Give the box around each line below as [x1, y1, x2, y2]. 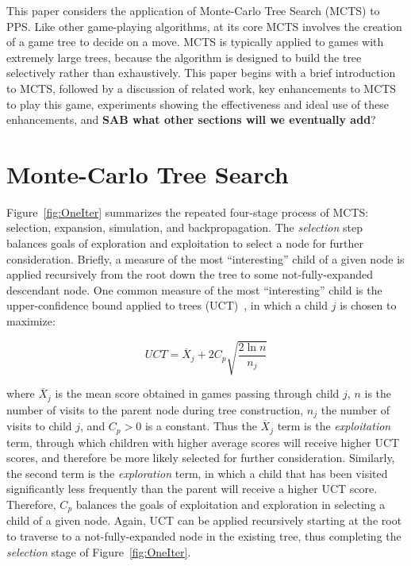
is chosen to [340, 297, 397, 314]
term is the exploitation [277, 418, 391, 434]
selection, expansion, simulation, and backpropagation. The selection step [6, 219, 363, 236]
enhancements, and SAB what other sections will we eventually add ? [6, 111, 376, 128]
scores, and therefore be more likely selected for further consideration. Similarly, [6, 449, 395, 466]
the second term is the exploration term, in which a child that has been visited [6, 464, 388, 481]
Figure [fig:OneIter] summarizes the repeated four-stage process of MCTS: [6, 203, 369, 220]
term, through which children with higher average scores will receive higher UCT [6, 433, 400, 450]
